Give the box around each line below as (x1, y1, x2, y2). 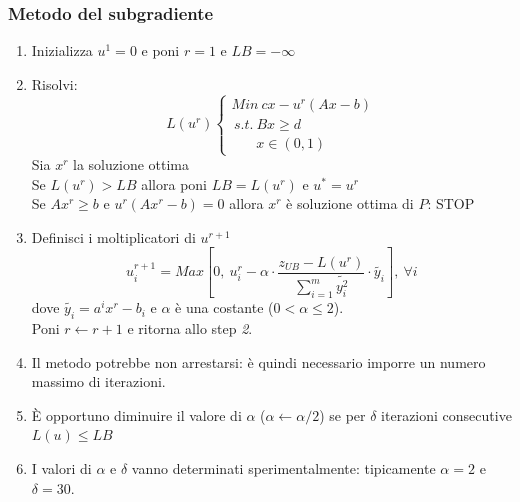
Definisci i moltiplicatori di (31, 226, 196, 247)
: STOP (427, 193, 475, 214)
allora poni (141, 173, 207, 194)
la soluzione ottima (73, 154, 189, 174)
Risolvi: (31, 73, 78, 94)
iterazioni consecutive (381, 404, 512, 425)
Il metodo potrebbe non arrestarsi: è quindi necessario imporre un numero (31, 351, 486, 372)
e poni (141, 40, 180, 61)
